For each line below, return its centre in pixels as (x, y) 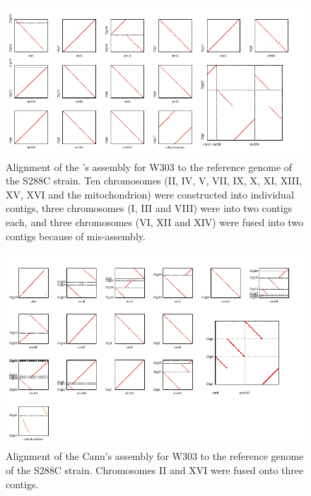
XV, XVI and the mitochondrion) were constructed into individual (150, 194)
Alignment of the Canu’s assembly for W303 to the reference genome (155, 456)
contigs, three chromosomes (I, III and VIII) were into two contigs (149, 208)
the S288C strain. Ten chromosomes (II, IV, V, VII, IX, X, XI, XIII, (154, 181)
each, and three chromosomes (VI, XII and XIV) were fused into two (155, 222)
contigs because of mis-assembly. (76, 236)
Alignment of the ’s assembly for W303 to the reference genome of (149, 166)
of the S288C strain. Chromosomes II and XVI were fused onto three (155, 470)
